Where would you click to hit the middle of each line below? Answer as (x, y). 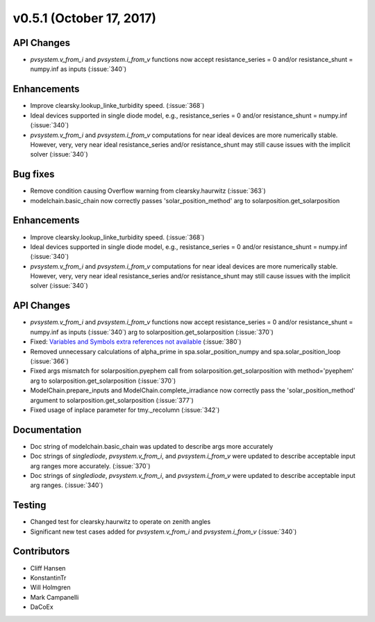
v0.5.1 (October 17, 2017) (84, 18)
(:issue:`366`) (49, 361)
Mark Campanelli (55, 597)
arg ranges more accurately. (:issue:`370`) (90, 465)
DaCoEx (42, 607)
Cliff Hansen (48, 568)
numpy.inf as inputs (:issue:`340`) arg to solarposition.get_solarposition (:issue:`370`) (152, 332)
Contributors (41, 551)
